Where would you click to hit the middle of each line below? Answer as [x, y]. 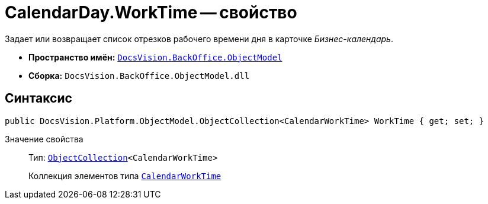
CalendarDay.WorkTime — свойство [151, 12]
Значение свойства [44, 139]
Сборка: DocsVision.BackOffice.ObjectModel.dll [139, 75]
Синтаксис [38, 98]
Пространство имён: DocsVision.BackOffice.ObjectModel [155, 57]
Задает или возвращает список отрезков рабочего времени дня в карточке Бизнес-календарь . [199, 39]
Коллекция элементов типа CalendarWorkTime [125, 176]
